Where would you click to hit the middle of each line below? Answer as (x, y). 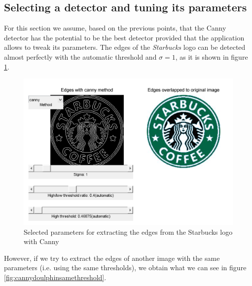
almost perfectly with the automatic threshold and (80, 56)
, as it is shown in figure (212, 56)
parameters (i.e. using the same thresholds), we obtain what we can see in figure (125, 268)
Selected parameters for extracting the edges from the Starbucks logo (128, 232)
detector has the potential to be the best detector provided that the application (124, 37)
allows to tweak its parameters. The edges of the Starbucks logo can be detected (125, 47)
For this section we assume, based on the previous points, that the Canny (115, 28)
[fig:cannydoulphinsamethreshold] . (55, 277)
